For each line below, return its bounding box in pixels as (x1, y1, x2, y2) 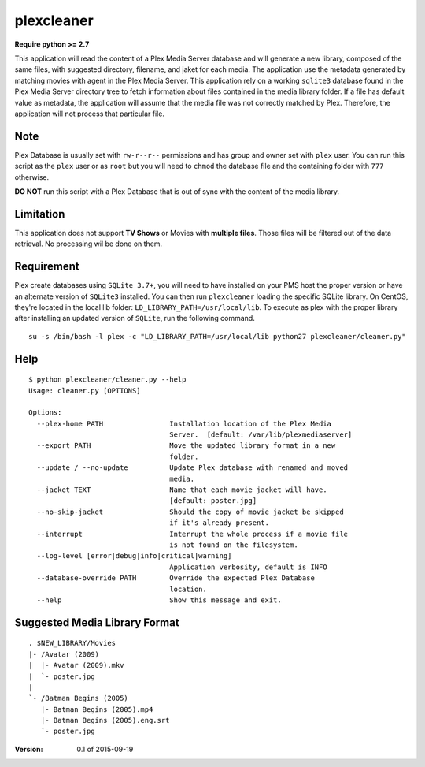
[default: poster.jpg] (169, 497, 257, 505)
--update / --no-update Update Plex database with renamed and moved (36, 464, 349, 472)
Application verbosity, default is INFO (169, 562, 327, 572)
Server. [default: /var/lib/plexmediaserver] (169, 430, 353, 439)
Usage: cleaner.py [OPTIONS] (28, 386, 141, 395)
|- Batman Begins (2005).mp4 (40, 705, 153, 713)
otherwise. (14, 172, 50, 181)
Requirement (14, 260, 80, 274)
